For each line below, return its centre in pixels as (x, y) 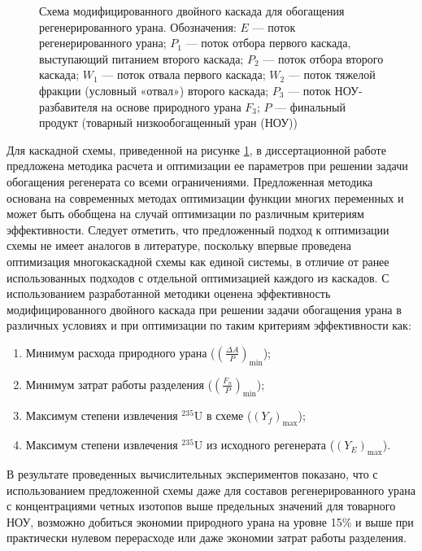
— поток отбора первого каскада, (268, 43)
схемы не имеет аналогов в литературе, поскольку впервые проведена (179, 245)
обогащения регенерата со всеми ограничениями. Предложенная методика (190, 181)
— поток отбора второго (323, 58)
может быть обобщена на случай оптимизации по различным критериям (185, 214)
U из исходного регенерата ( (264, 445)
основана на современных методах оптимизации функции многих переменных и (205, 197)
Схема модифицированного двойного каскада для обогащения (192, 11)
